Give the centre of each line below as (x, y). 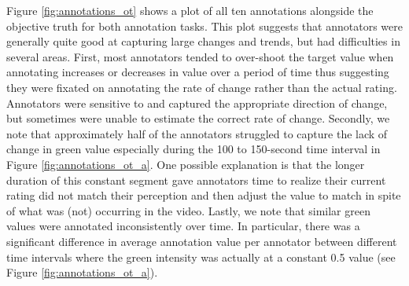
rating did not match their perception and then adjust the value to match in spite (204, 195)
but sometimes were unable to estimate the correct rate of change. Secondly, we (198, 118)
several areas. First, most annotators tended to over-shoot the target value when (200, 56)
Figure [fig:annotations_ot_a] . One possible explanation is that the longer (186, 164)
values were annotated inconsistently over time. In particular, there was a (183, 226)
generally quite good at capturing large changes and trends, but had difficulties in (203, 41)
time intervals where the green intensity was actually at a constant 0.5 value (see (201, 257)
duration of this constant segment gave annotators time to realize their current (196, 180)
